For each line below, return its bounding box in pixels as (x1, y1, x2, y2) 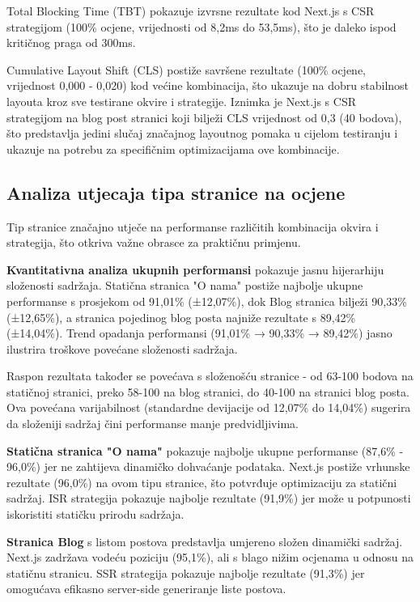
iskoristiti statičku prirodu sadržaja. (6, 506, 185, 523)
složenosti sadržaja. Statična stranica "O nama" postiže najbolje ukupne (6, 277, 363, 294)
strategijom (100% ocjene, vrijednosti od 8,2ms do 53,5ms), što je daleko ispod (6, 18, 397, 35)
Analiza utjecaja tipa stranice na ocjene (6, 180, 346, 205)
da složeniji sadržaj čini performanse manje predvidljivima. (6, 415, 299, 432)
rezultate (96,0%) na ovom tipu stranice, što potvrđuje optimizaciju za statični (6, 473, 397, 490)
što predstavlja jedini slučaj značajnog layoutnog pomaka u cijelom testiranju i (6, 125, 398, 142)
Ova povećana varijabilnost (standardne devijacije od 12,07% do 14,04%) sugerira (6, 399, 411, 416)
